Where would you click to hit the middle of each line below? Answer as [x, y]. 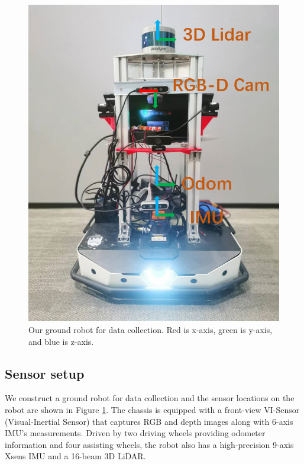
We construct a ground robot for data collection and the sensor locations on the [150, 398]
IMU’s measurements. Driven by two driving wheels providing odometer [135, 433]
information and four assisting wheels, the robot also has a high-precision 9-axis [149, 444]
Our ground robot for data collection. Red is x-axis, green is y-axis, [151, 329]
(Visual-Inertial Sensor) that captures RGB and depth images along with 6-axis [149, 421]
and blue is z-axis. [61, 341]
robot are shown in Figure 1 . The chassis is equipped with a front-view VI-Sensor [152, 409]
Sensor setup [45, 373]
